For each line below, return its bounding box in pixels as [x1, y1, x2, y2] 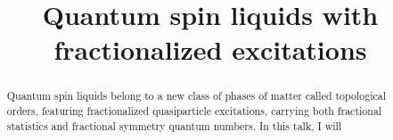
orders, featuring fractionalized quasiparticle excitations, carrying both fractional [6, 103, 382, 119]
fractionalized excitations [53, 31, 367, 68]
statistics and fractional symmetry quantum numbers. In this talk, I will [6, 118, 342, 133]
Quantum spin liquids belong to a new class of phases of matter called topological [6, 88, 386, 103]
